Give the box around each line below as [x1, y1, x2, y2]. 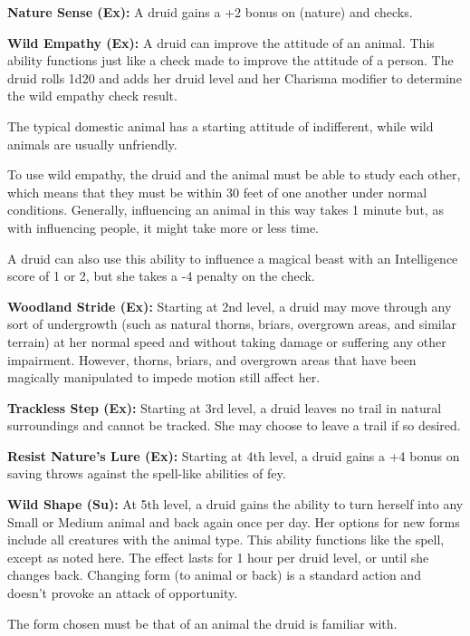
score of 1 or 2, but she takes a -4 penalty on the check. [7, 266, 315, 285]
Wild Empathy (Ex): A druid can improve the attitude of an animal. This [7, 33, 435, 52]
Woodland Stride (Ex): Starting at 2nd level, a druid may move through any [7, 296, 452, 315]
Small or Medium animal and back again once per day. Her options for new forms [7, 512, 460, 531]
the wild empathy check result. [7, 86, 177, 105]
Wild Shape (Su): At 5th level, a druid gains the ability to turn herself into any [7, 495, 464, 514]
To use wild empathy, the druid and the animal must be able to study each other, [7, 165, 461, 184]
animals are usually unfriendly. [7, 134, 177, 153]
